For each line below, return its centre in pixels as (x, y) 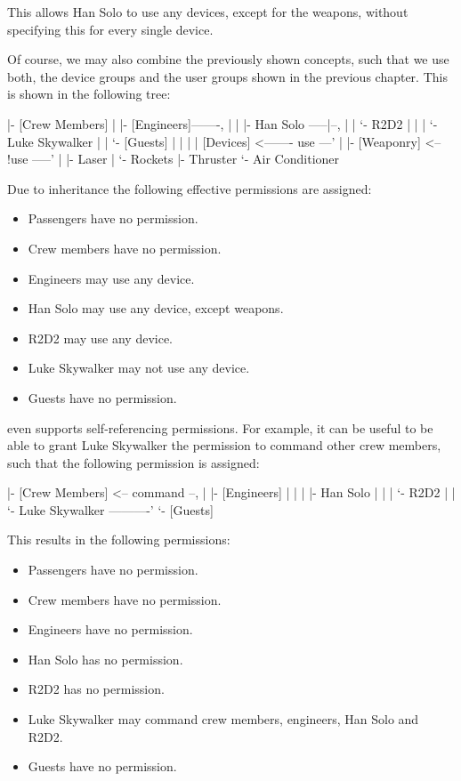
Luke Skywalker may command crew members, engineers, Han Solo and (223, 719)
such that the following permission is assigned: (133, 462)
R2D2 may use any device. (101, 338)
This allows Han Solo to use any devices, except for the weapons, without (208, 12)
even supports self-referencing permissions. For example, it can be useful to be (220, 427)
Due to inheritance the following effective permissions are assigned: (190, 188)
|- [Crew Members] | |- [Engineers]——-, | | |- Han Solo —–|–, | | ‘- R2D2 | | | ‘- (222, 123)
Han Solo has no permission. (105, 659)
